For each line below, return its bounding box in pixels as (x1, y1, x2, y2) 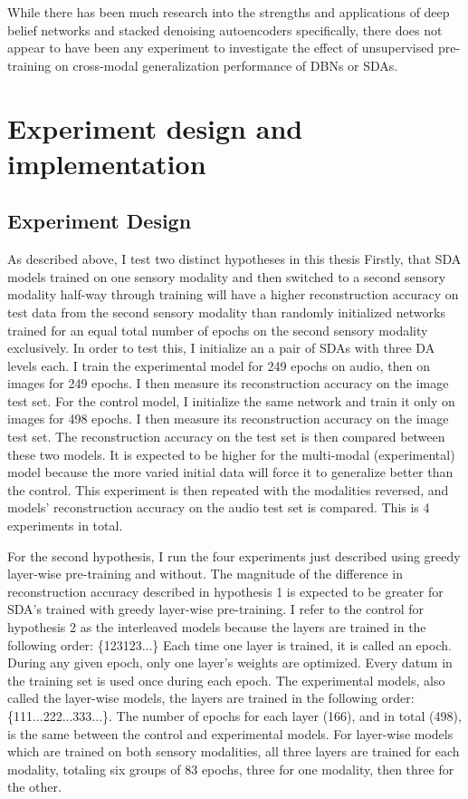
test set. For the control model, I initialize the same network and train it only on (7, 391, 455, 410)
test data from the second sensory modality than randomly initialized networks (7, 302, 445, 321)
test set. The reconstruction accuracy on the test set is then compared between (7, 427, 445, 446)
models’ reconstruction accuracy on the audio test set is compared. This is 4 (7, 498, 430, 517)
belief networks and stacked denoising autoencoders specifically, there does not (7, 20, 443, 39)
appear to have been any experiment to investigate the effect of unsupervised (7, 38, 435, 57)
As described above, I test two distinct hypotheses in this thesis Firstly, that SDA (7, 249, 462, 268)
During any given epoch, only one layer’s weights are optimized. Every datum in (7, 653, 453, 672)
